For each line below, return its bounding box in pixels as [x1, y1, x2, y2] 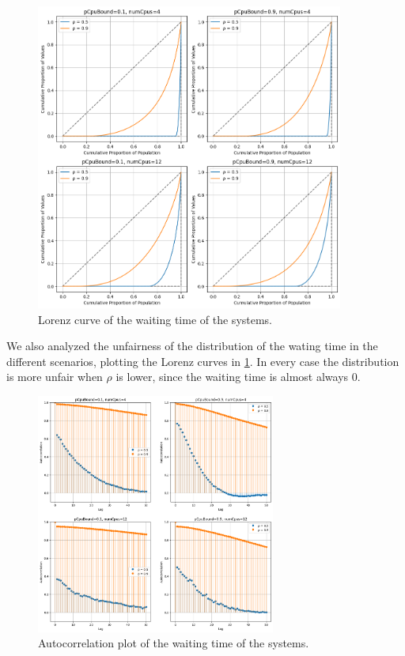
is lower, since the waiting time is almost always [115, 368, 349, 385]
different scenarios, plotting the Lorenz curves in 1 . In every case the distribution [6, 353, 399, 369]
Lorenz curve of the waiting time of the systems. [38, 311, 273, 327]
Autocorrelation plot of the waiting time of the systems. [38, 635, 309, 651]
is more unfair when [6, 368, 103, 385]
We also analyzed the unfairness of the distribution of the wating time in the [6, 337, 378, 354]
